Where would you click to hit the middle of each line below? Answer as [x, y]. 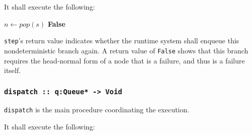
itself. [13, 70]
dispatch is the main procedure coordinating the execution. [97, 110]
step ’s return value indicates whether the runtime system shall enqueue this [122, 41]
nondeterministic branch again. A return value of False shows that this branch [126, 50]
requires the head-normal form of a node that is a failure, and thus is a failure [124, 60]
